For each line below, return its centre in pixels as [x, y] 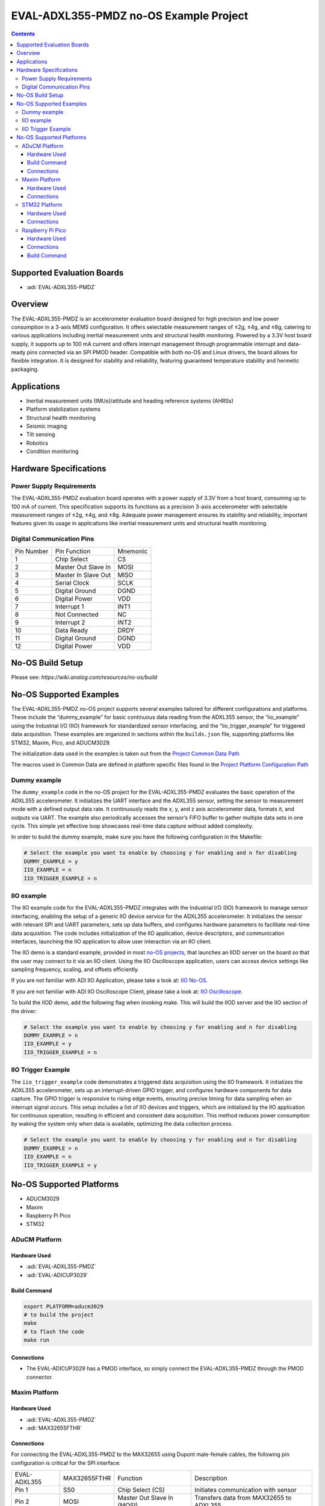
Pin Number [32, 551]
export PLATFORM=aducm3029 [63, 1306]
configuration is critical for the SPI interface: [66, 1463]
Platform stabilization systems [63, 409]
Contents [23, 34]
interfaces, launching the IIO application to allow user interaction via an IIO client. [111, 941]
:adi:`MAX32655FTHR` [54, 1428]
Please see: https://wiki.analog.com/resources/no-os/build [84, 677]
